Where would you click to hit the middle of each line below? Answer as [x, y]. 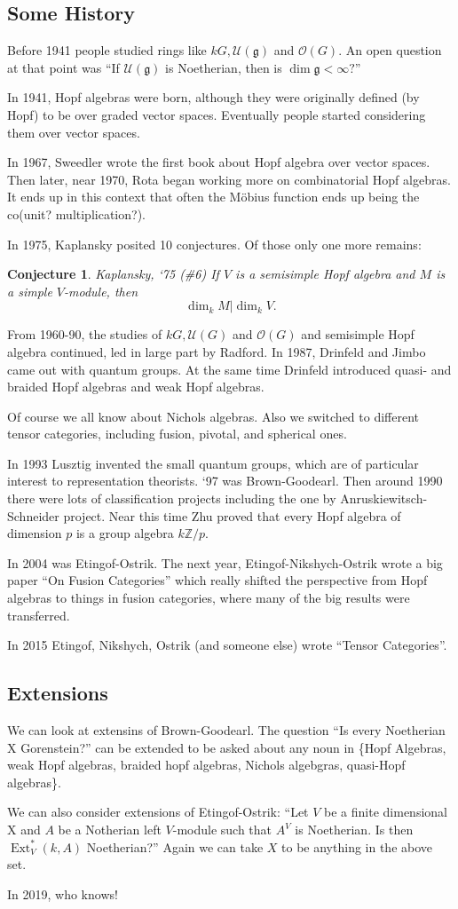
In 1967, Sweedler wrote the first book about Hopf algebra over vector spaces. [219, 162]
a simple [30, 291]
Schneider [33, 515]
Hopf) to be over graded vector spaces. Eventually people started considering [217, 114]
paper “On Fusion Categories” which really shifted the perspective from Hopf [217, 580]
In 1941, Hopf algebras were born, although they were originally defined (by [213, 97]
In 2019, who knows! [63, 893]
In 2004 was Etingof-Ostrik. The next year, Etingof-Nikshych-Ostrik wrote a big [225, 562]
